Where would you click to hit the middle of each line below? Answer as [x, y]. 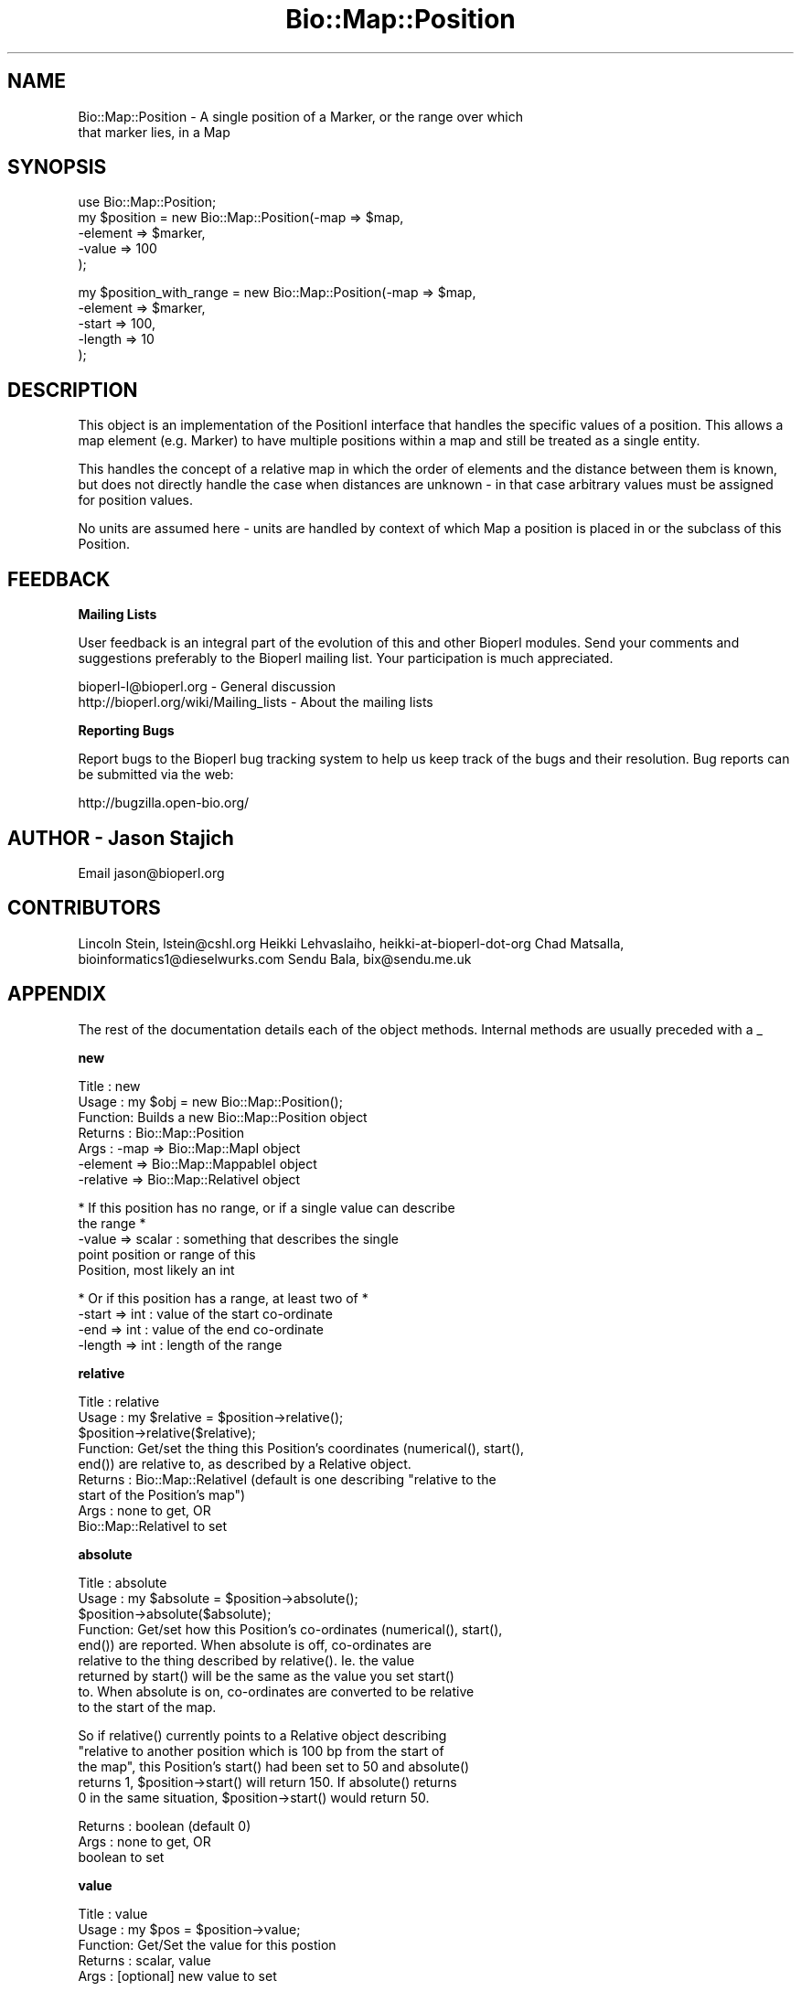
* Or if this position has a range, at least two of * [223, 1298]
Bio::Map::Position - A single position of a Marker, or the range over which [300, 116]
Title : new [109, 1086]
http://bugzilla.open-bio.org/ [164, 803]
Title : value [113, 1913]
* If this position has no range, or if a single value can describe [267, 1207]
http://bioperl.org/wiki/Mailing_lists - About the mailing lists [256, 702]
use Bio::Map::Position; [147, 202]
